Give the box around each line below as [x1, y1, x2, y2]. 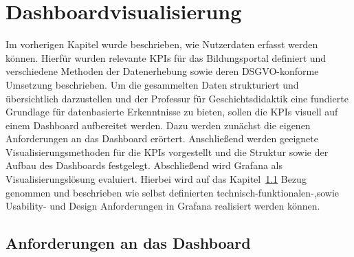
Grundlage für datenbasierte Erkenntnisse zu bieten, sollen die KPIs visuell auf [5, 104, 338, 119]
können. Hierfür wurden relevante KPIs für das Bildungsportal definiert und [5, 50, 327, 65]
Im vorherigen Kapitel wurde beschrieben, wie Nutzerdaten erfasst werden [5, 37, 318, 52]
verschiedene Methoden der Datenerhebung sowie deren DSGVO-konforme [5, 64, 319, 78]
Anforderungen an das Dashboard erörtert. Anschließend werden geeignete [5, 131, 318, 146]
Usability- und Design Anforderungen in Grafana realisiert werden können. [5, 199, 320, 213]
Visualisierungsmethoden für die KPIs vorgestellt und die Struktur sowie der [5, 144, 329, 159]
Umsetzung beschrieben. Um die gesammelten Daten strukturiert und [5, 77, 299, 91]
